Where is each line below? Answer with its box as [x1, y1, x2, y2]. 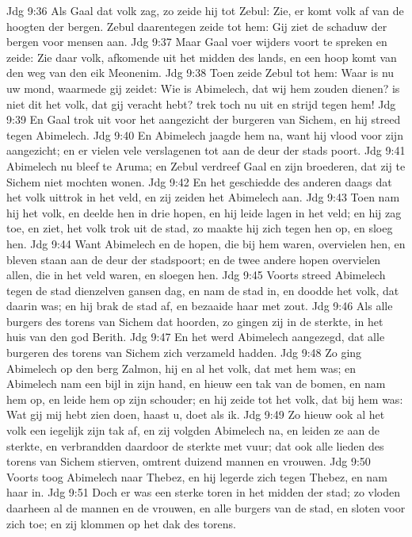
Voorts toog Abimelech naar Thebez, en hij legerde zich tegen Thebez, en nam [6, 468, 387, 485]
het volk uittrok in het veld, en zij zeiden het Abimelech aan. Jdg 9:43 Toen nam [6, 189, 400, 205]
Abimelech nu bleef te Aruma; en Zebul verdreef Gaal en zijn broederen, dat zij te [6, 157, 406, 174]
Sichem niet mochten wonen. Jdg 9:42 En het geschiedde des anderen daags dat [6, 173, 392, 190]
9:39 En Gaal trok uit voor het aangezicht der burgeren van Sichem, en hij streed [6, 111, 401, 128]
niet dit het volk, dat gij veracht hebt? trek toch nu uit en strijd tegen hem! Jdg [6, 95, 396, 112]
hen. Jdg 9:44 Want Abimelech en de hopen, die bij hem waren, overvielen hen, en [6, 235, 406, 251]
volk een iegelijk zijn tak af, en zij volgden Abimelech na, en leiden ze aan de [6, 422, 380, 439]
